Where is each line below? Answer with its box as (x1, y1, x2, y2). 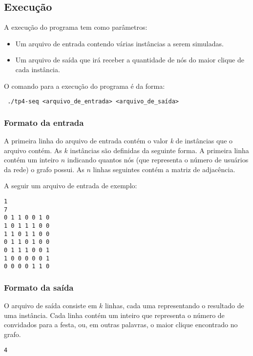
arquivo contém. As (4, 145, 62, 155)
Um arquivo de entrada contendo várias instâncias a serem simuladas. (15, 38, 224, 48)
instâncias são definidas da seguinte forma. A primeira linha (70, 145, 249, 155)
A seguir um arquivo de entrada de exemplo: (4, 180, 137, 191)
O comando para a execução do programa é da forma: (4, 80, 165, 91)
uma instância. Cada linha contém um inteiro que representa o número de (4, 310, 225, 320)
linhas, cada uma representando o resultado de (105, 300, 244, 311)
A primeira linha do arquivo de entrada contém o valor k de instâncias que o (4, 136, 233, 146)
